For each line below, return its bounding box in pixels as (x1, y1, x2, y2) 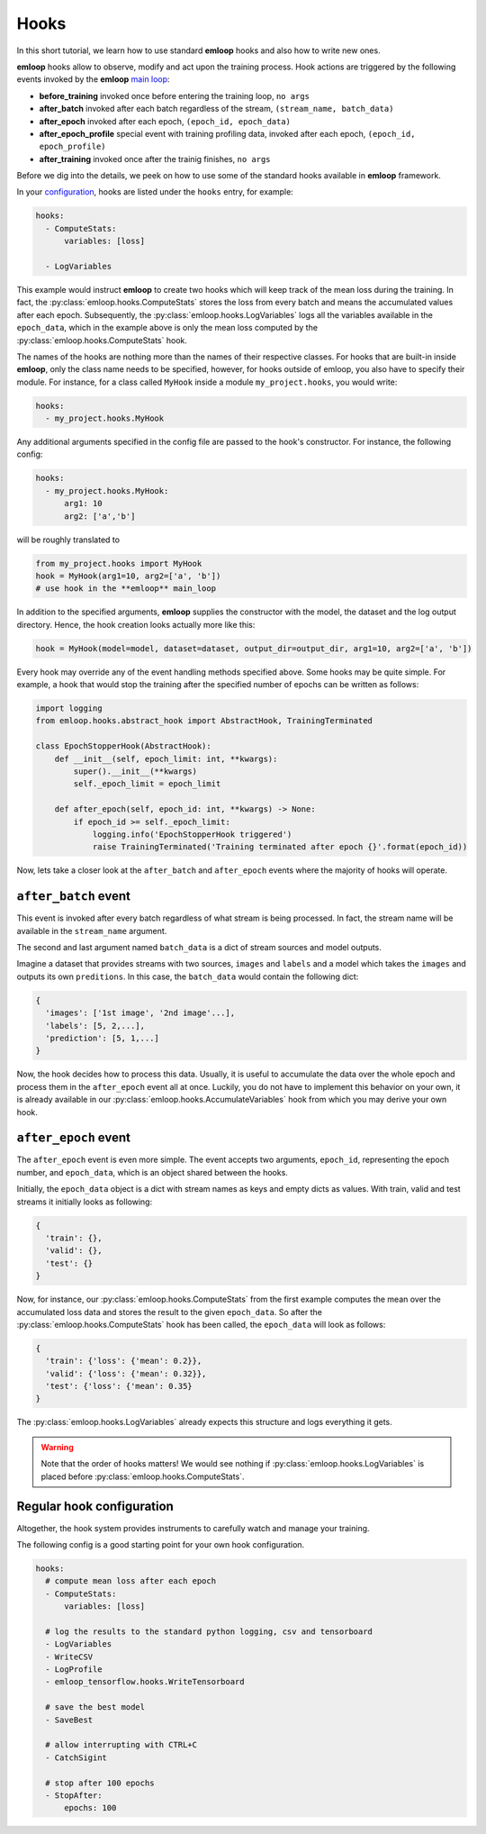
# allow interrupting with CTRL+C (45, 1739, 198, 1750)
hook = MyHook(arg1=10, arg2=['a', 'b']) (35, 570, 221, 581)
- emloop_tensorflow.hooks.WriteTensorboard (45, 1676, 245, 1687)
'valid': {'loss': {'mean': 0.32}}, (45, 1368, 207, 1378)
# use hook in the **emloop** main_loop (35, 584, 216, 594)
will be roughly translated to (16, 534, 121, 545)
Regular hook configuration (16, 1499, 175, 1514)
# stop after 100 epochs (45, 1777, 155, 1788)
